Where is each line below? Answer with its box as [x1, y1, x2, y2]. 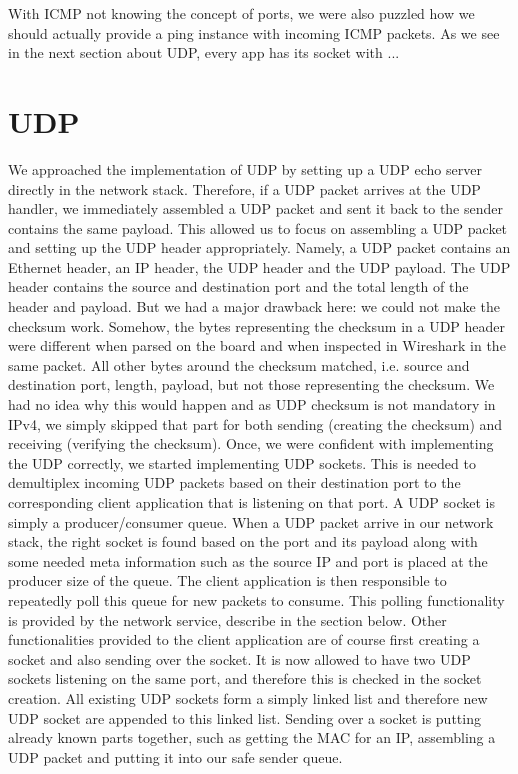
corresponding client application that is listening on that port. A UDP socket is [8, 492, 496, 512]
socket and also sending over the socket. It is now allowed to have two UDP [8, 648, 471, 669]
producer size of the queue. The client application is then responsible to [8, 570, 447, 591]
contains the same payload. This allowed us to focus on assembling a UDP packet [8, 217, 508, 238]
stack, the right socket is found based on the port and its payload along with [8, 531, 478, 552]
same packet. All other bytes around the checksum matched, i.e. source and [8, 354, 470, 375]
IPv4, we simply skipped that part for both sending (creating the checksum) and [8, 413, 503, 434]
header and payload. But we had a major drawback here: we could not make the [8, 296, 500, 317]
